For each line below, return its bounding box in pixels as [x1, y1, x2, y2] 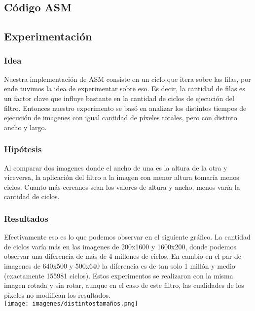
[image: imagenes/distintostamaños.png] [4, 300, 139, 308]
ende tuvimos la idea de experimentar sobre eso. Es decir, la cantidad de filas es [4, 83, 245, 94]
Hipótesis [4, 143, 42, 155]
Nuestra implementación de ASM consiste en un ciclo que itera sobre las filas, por [4, 73, 251, 84]
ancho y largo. [4, 122, 47, 132]
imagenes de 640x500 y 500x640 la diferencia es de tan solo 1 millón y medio [4, 260, 235, 271]
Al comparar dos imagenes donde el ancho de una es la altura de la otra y [4, 162, 227, 173]
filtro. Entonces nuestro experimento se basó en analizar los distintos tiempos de [4, 103, 247, 113]
